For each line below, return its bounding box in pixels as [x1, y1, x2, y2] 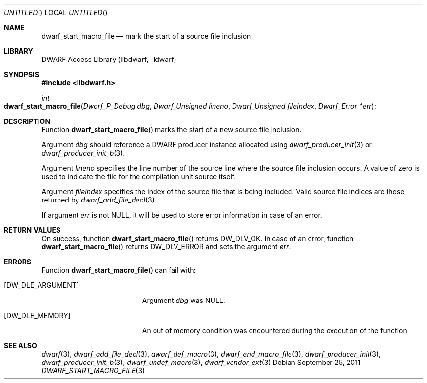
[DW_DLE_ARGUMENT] [4, 281, 79, 289]
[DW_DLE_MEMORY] [4, 311, 71, 320]
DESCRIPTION [4, 117, 51, 125]
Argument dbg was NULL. [142, 296, 225, 304]
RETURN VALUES [4, 226, 61, 234]
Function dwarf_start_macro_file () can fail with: [41, 266, 196, 274]
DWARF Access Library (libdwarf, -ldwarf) [41, 55, 176, 63]
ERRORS [4, 258, 32, 266]
